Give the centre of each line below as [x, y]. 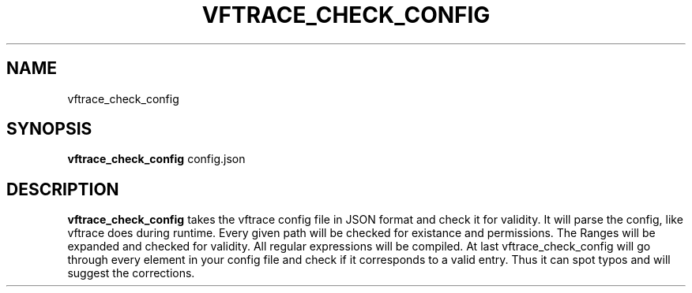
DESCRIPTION [63, 189]
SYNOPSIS [49, 129]
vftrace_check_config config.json [156, 159]
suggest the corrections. [131, 273]
